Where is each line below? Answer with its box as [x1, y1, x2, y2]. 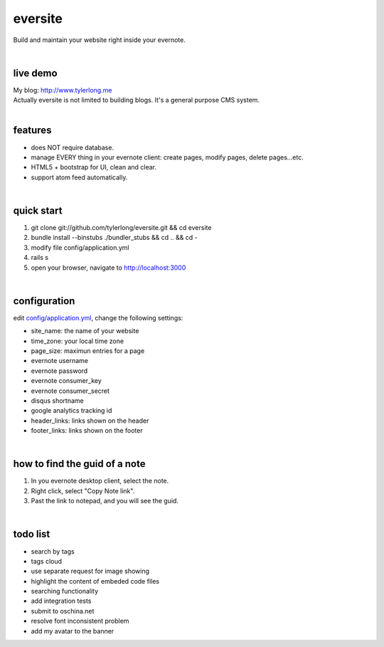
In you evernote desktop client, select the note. [31, 477, 169, 485]
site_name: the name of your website [31, 327, 139, 335]
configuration [13, 295, 75, 307]
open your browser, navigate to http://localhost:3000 [31, 263, 186, 272]
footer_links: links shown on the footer [31, 426, 143, 435]
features [13, 125, 52, 137]
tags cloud [31, 557, 63, 565]
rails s [31, 253, 49, 262]
